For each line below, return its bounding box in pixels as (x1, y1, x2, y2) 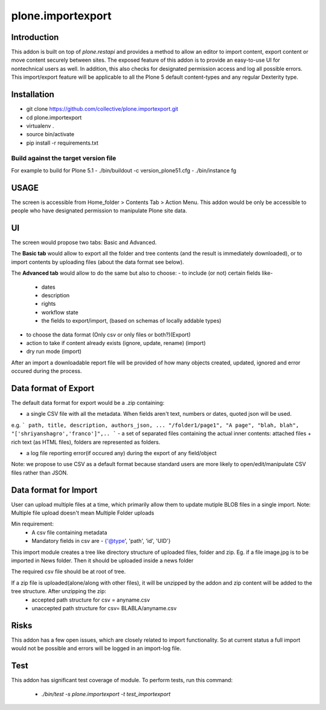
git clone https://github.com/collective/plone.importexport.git (26, 105, 179, 113)
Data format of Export (11, 383, 95, 393)
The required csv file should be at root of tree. (11, 568, 126, 575)
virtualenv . (26, 122, 54, 130)
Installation (11, 90, 54, 100)
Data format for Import (11, 485, 98, 495)
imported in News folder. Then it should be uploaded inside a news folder (11, 557, 194, 564)
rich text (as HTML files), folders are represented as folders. (11, 438, 161, 445)
